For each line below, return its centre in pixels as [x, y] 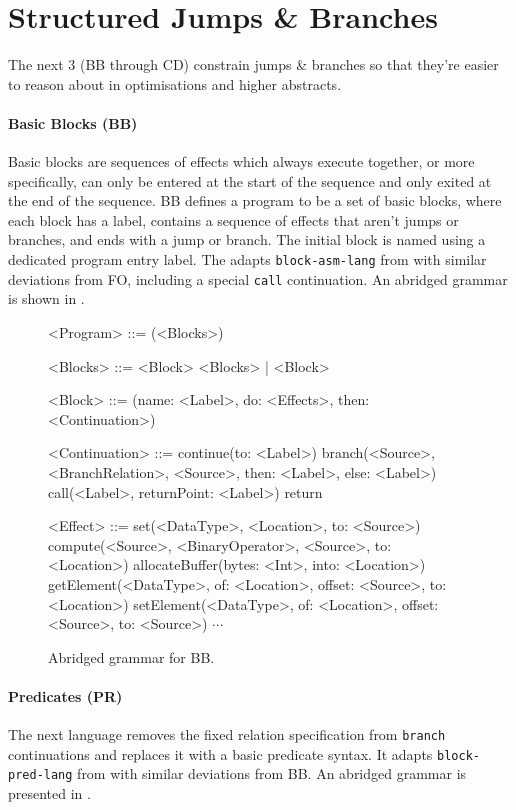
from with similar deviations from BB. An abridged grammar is [272, 773]
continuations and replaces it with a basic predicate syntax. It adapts [220, 753]
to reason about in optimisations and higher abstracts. [175, 83]
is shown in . [46, 298]
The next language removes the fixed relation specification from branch [227, 734]
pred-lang [40, 775]
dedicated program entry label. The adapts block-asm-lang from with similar [247, 259]
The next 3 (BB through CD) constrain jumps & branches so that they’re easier [253, 64]
